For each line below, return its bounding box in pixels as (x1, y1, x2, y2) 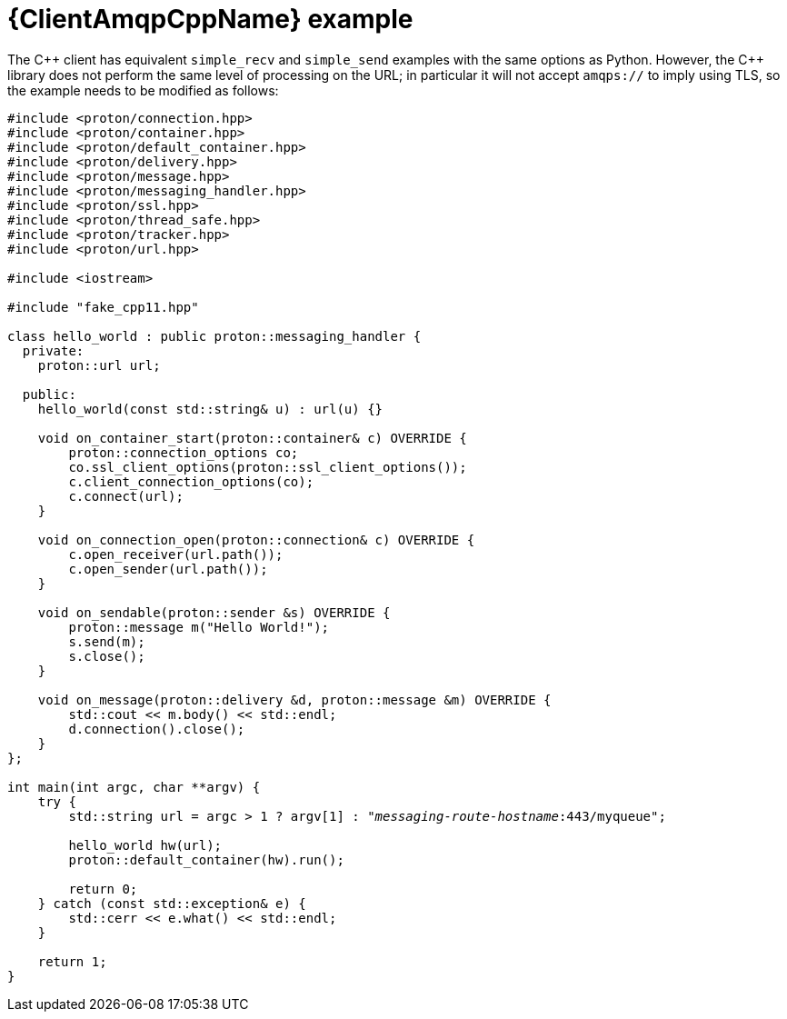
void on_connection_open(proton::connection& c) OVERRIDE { (37, 532, 475, 547)
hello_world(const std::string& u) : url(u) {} (37, 401, 384, 416)
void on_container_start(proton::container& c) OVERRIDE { (37, 430, 467, 445)
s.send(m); (68, 634, 145, 649)
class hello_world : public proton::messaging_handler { (7, 328, 422, 344)
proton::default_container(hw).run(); (68, 852, 344, 867)
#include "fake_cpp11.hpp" (7, 299, 199, 315)
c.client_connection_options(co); (68, 474, 314, 489)
